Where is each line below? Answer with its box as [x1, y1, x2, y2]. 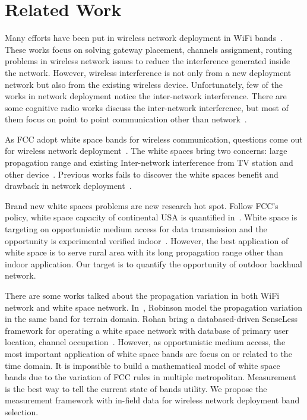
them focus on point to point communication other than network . [5, 113, 247, 125]
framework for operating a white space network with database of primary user [5, 324, 289, 336]
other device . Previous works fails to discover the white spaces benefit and [5, 168, 278, 180]
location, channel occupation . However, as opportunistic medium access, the [5, 336, 286, 348]
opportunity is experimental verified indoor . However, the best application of [5, 234, 289, 247]
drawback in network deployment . [5, 179, 132, 192]
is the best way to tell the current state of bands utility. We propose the [5, 382, 267, 394]
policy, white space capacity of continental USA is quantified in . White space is [5, 211, 297, 223]
